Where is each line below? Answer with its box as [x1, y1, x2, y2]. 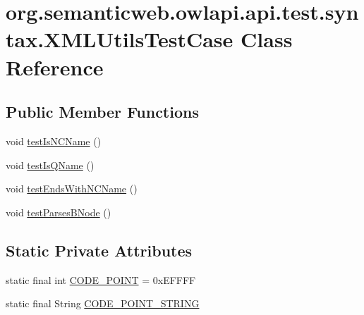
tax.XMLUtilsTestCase [6, 25, 233, 54]
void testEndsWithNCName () [6, 181, 138, 196]
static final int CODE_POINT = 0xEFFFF [6, 272, 196, 287]
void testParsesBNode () [6, 204, 111, 219]
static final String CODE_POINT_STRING [6, 296, 200, 311]
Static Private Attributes [6, 239, 193, 261]
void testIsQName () [6, 157, 95, 172]
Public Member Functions [6, 101, 199, 123]
